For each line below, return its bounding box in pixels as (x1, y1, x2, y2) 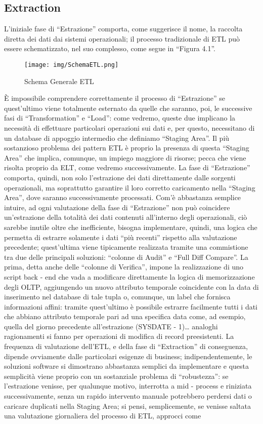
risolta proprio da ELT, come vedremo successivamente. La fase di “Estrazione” (4, 162, 250, 173)
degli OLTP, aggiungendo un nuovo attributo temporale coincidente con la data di (4, 281, 259, 292)
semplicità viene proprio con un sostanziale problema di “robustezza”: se (4, 370, 229, 381)
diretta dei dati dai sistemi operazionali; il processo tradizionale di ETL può (4, 33, 240, 44)
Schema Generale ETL (24, 75, 94, 86)
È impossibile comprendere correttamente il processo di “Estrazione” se (4, 93, 225, 103)
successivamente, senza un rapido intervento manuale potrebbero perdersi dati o (4, 391, 252, 401)
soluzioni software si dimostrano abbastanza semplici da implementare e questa (4, 361, 249, 371)
